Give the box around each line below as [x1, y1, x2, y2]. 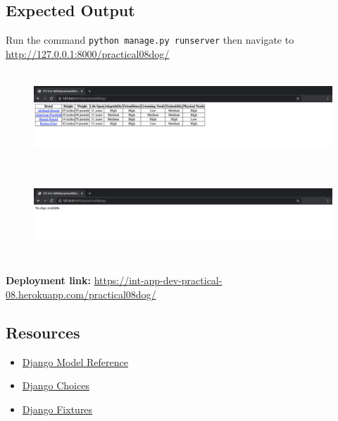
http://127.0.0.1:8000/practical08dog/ [6, 46, 170, 61]
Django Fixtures [22, 401, 93, 416]
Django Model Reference [22, 354, 128, 369]
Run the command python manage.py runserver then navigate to [6, 32, 294, 47]
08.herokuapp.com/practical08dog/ [6, 286, 156, 301]
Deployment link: [6, 273, 91, 288]
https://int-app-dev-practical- [94, 273, 223, 288]
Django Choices [22, 378, 89, 393]
